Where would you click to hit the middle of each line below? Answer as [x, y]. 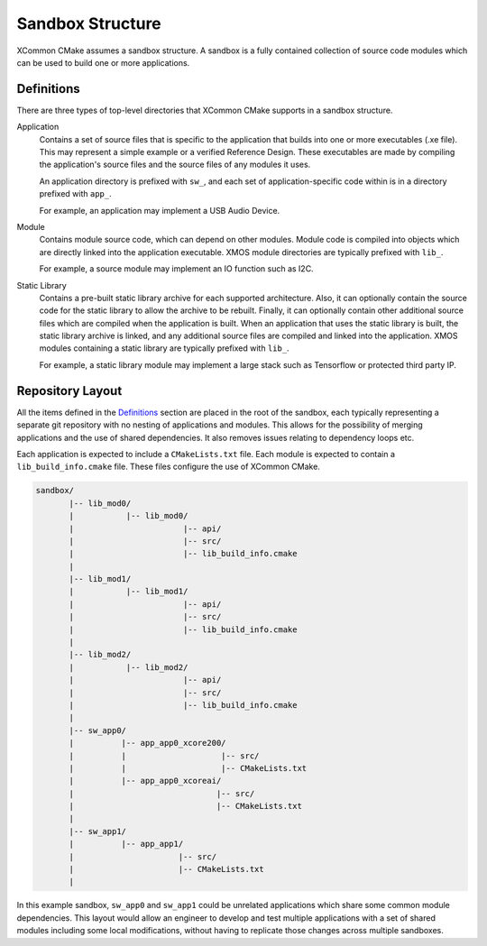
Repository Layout [69, 391]
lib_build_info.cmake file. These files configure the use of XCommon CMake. [168, 467]
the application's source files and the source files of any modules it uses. [175, 165]
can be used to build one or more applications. [103, 62]
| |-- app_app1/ [126, 844]
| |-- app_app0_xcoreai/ [145, 781]
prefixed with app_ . [75, 194]
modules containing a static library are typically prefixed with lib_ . [164, 348]
